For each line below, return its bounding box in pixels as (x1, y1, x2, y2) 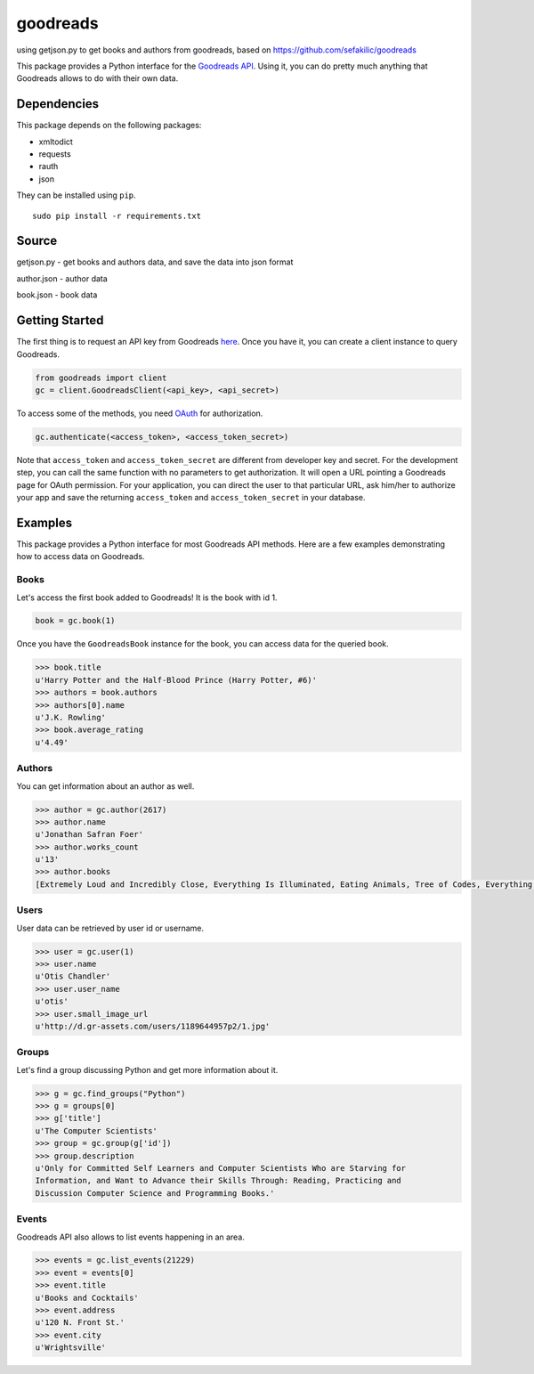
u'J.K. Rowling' (35, 712, 107, 723)
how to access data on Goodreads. (16, 551, 145, 562)
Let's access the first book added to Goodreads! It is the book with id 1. (16, 592, 278, 603)
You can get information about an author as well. (16, 780, 195, 792)
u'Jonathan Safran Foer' (35, 829, 144, 840)
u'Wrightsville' (35, 1343, 107, 1353)
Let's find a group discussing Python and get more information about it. (16, 1064, 279, 1075)
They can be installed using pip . (16, 190, 137, 200)
